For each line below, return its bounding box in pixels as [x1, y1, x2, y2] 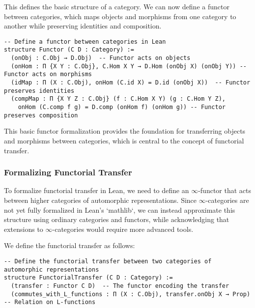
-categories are [205, 195, 249, 205]
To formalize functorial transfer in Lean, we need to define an [4, 185, 189, 196]
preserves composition [4, 112, 78, 119]
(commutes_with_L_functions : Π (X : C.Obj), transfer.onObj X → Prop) [11, 290, 251, 298]
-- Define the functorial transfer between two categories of [4, 257, 212, 265]
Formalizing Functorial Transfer [4, 166, 132, 178]
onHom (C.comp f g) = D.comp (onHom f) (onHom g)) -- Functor [18, 104, 226, 111]
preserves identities [4, 87, 75, 94]
